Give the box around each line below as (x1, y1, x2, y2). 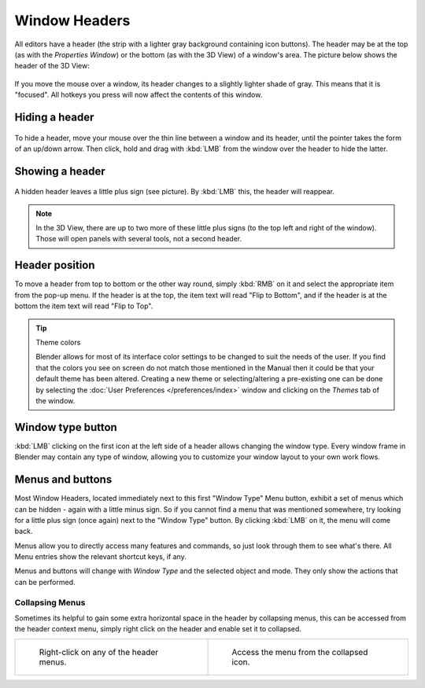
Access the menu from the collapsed (231, 646, 368, 657)
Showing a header (14, 164, 105, 178)
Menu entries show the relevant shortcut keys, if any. (14, 552, 187, 561)
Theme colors (35, 337, 81, 347)
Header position (14, 259, 95, 272)
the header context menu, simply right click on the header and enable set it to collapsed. (14, 624, 302, 634)
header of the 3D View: (14, 61, 90, 71)
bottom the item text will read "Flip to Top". (14, 301, 153, 311)
